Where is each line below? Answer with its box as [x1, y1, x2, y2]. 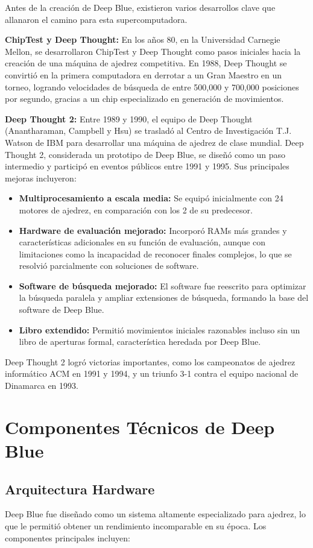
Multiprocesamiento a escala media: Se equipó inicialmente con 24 [19, 192, 283, 204]
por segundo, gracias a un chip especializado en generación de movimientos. [5, 92, 284, 105]
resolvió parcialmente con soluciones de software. [19, 259, 199, 272]
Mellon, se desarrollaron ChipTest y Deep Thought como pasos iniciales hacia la [5, 45, 301, 57]
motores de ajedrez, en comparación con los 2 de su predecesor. [19, 203, 253, 216]
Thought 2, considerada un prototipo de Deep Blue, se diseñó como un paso [5, 148, 286, 160]
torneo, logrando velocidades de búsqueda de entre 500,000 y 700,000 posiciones [5, 80, 299, 93]
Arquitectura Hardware [5, 479, 155, 498]
